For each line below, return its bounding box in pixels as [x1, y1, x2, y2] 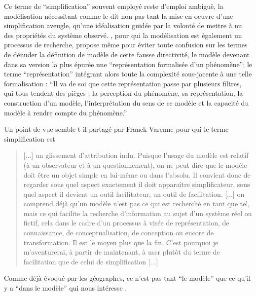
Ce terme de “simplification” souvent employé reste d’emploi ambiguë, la [4, 1, 223, 11]
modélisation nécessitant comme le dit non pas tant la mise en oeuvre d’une [4, 10, 233, 21]
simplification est [4, 133, 55, 144]
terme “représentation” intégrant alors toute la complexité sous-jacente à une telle [4, 69, 252, 79]
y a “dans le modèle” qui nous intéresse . [4, 283, 127, 293]
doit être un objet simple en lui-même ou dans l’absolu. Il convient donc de [23, 169, 251, 180]
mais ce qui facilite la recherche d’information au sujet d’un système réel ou [23, 208, 252, 218]
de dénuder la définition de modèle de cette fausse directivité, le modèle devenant [4, 49, 250, 59]
